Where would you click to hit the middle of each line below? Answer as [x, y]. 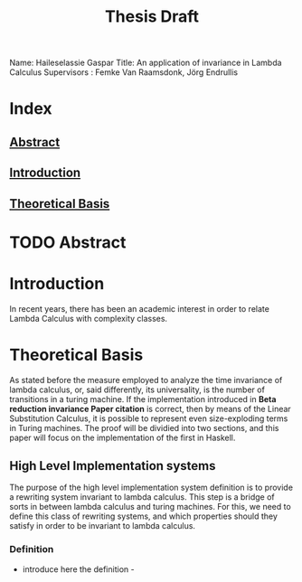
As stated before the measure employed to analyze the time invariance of [146, 380]
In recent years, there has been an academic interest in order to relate [139, 308]
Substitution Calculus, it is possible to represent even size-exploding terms [149, 418]
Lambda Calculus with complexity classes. [89, 318]
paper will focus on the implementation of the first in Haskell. [123, 437]
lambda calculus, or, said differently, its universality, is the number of [137, 390]
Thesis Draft [152, 17]
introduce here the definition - [78, 569]
